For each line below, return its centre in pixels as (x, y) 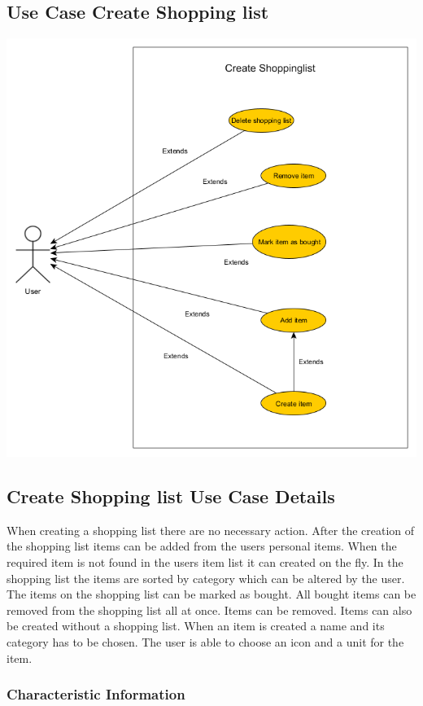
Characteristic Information (96, 694)
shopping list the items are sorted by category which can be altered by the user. (206, 578)
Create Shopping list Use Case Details (171, 496)
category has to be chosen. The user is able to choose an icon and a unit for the (205, 642)
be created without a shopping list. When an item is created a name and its (196, 626)
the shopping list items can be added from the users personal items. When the (202, 546)
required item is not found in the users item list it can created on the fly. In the (205, 562)
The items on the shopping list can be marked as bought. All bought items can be (211, 594)
